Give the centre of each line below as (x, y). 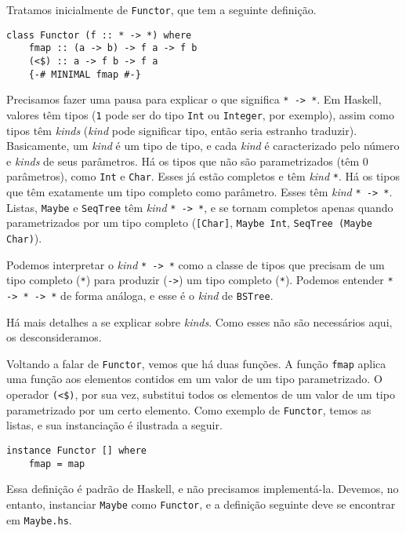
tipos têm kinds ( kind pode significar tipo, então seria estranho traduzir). (182, 130)
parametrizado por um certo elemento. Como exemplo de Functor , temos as (189, 409)
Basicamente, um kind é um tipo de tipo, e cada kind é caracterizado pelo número (203, 146)
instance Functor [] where (76, 450)
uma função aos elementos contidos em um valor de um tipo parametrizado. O (194, 379)
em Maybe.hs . (39, 519)
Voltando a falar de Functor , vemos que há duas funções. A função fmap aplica (196, 363)
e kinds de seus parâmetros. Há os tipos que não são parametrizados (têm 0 (187, 161)
